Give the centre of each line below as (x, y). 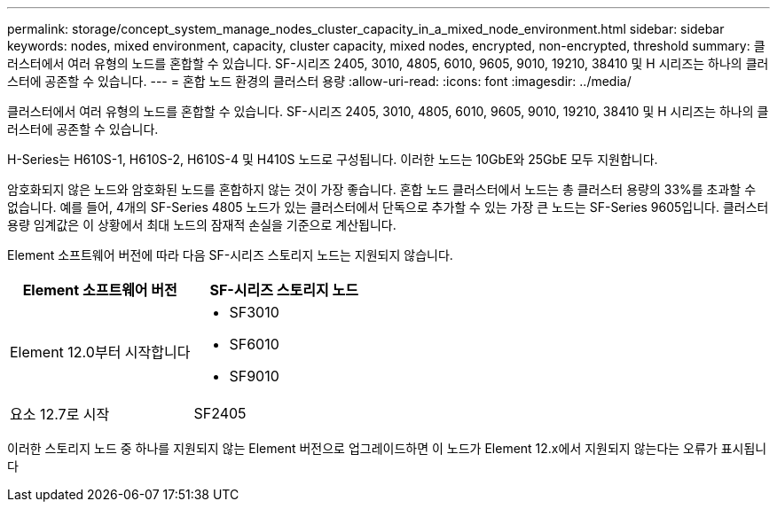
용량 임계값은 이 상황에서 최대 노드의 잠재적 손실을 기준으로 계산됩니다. (202, 225)
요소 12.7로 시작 (60, 414)
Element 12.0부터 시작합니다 (100, 352)
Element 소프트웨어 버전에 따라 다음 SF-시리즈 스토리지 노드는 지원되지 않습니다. (230, 255)
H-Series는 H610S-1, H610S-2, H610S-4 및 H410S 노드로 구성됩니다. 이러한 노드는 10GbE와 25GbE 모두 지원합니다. (333, 159)
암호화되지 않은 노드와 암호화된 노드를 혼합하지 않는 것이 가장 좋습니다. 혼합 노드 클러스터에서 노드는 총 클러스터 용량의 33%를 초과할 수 (382, 189)
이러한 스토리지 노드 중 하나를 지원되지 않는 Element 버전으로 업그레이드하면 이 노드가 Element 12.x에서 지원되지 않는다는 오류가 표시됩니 (387, 448)
